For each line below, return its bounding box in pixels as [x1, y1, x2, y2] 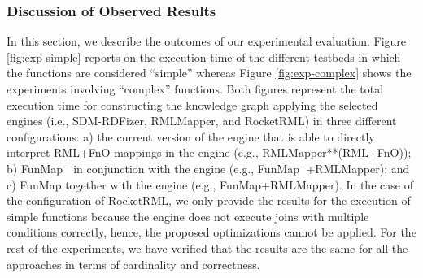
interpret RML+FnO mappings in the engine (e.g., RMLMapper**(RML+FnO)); [7, 144, 412, 161]
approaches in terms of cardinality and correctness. [7, 255, 260, 272]
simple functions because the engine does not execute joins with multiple [7, 207, 369, 224]
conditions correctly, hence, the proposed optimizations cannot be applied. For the [7, 224, 416, 241]
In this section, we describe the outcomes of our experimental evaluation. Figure [7, 33, 407, 50]
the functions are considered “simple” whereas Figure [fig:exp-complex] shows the [7, 64, 412, 81]
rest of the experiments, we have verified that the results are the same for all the [7, 239, 408, 256]
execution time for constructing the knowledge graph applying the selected [7, 96, 378, 113]
